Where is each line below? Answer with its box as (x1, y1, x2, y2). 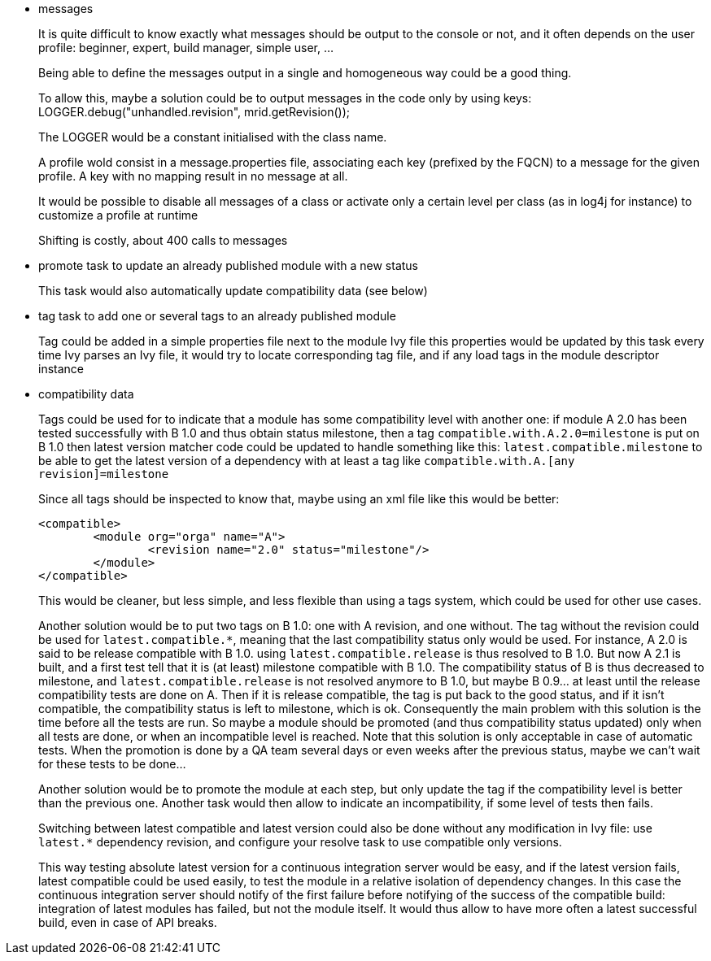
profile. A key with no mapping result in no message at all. (38, 169, 348, 183)
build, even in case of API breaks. (38, 915, 217, 929)
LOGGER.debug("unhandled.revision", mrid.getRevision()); (38, 105, 350, 119)
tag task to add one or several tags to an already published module (38, 309, 396, 323)
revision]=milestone (38, 467, 169, 480)
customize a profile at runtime (38, 208, 198, 222)
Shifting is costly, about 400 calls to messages (38, 233, 288, 247)
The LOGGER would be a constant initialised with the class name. (38, 130, 387, 144)
